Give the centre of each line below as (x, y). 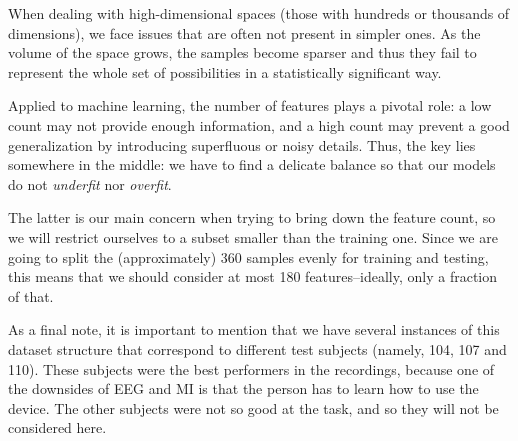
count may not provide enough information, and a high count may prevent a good (259, 124)
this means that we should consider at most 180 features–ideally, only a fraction (253, 276)
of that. (31, 295)
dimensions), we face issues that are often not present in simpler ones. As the (244, 32)
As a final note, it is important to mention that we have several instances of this (254, 329)
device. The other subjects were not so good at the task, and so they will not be (253, 407)
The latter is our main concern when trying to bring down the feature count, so (252, 217)
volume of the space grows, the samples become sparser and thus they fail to (242, 52)
